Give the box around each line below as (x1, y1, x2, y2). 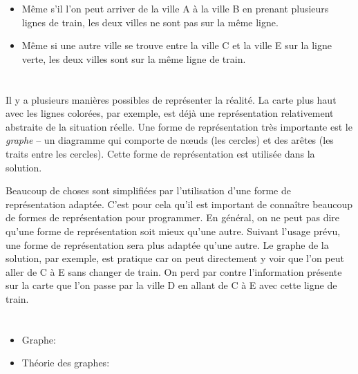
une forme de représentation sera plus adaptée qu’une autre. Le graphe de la (6, 237, 329, 252)
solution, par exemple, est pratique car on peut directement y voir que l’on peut (6, 251, 344, 265)
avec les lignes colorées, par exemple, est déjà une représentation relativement (6, 106, 334, 120)
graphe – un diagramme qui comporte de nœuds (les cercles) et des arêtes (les (6, 133, 334, 147)
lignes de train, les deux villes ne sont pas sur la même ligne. (21, 15, 279, 29)
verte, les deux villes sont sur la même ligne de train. (21, 51, 246, 66)
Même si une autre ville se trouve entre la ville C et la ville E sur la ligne (21, 38, 332, 53)
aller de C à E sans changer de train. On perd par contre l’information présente (6, 264, 342, 279)
